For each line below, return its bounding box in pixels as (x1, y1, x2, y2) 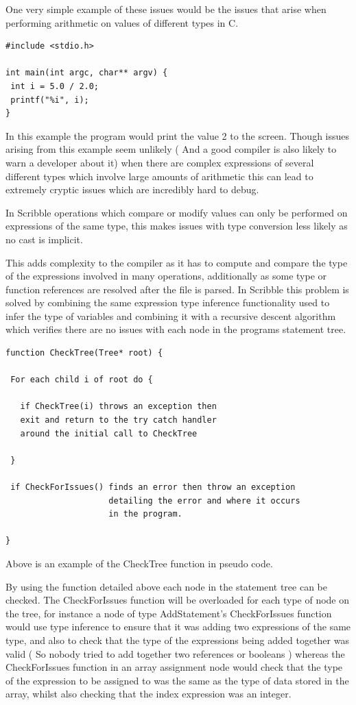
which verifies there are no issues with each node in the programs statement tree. (5, 322, 346, 336)
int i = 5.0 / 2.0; (10, 81, 99, 91)
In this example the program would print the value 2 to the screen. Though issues (5, 128, 350, 143)
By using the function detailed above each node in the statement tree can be (5, 579, 327, 593)
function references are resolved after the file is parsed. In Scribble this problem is (5, 282, 349, 296)
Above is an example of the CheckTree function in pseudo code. (5, 556, 273, 570)
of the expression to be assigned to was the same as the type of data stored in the (5, 673, 349, 687)
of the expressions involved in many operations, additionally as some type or (5, 269, 327, 283)
